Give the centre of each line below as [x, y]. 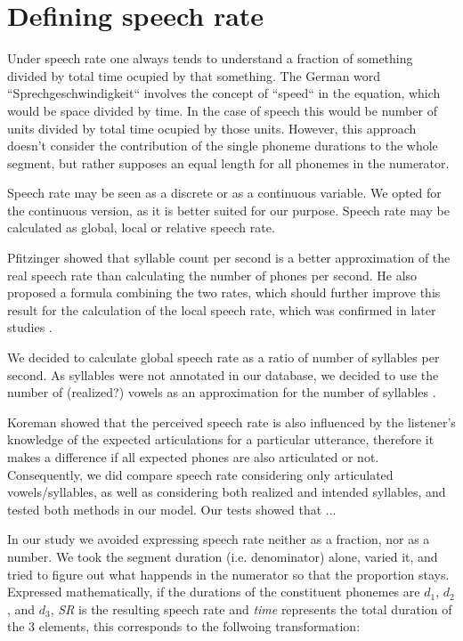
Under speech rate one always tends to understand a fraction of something [210, 58]
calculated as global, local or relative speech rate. [141, 227]
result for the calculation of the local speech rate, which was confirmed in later [222, 309]
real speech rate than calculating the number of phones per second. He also [212, 275]
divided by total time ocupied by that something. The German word [194, 75]
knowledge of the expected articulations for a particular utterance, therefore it [221, 439]
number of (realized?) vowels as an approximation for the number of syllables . [222, 392]
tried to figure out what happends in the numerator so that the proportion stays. [228, 574]
